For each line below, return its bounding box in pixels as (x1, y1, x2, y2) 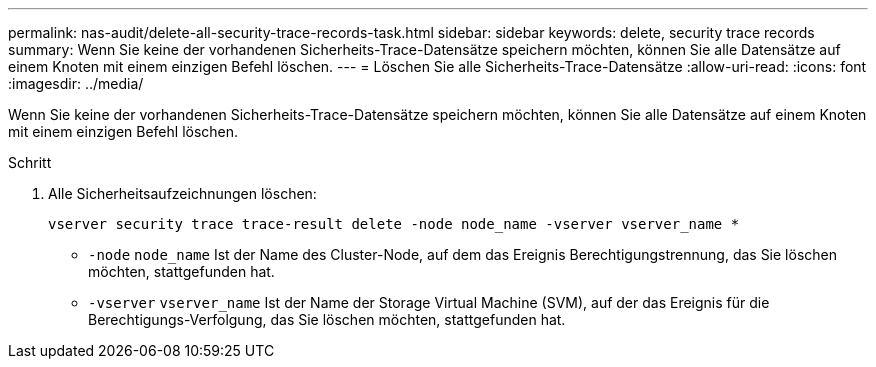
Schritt (8, 154, 52, 171)
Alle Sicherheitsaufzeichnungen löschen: (48, 185, 317, 202)
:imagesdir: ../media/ (8, 75, 144, 92)
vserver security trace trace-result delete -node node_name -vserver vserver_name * (48, 216, 740, 232)
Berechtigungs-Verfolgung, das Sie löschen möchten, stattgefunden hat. (88, 311, 566, 328)
